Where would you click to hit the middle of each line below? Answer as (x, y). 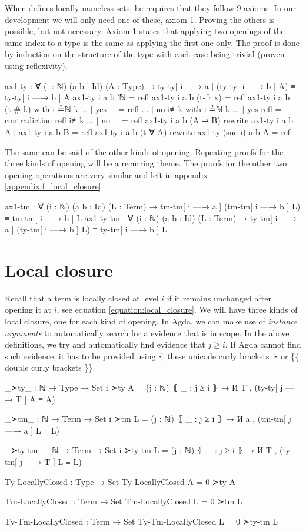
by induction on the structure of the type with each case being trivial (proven (145, 54)
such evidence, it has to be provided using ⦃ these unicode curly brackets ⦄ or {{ (152, 355)
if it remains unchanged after (219, 298)
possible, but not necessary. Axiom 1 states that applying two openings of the (145, 31)
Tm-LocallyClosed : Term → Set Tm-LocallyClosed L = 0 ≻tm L (124, 501)
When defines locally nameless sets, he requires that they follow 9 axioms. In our (150, 8)
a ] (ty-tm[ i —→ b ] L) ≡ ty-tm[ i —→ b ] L (86, 229)
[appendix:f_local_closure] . (54, 186)
